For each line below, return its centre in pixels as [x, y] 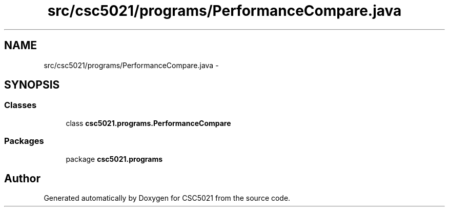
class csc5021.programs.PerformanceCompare [148, 123]
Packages [24, 141]
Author [22, 178]
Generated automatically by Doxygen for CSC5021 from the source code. [167, 198]
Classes [21, 105]
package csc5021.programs [114, 159]
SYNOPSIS [32, 85]
